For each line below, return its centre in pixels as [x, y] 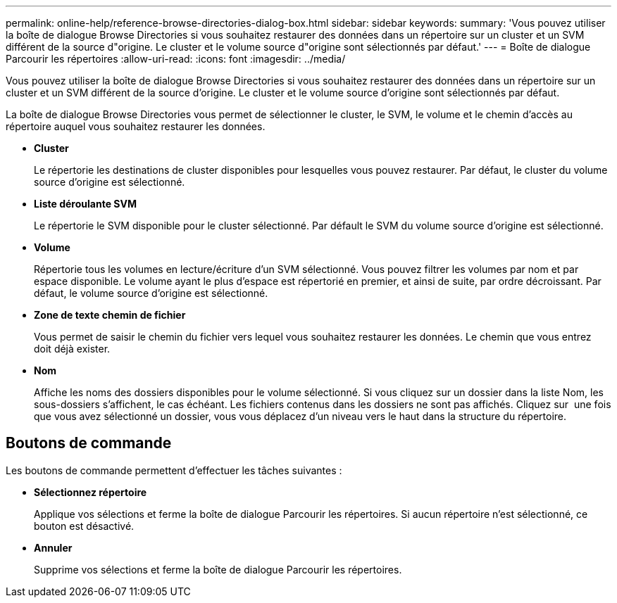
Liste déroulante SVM [85, 204]
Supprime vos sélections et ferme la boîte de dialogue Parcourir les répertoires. [218, 569]
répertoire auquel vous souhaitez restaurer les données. [136, 126]
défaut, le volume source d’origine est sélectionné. [151, 293]
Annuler [53, 547]
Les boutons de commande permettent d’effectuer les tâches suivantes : [174, 470]
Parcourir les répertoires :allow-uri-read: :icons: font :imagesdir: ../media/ [176, 59]
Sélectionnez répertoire [91, 492]
